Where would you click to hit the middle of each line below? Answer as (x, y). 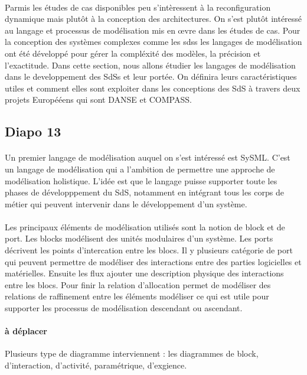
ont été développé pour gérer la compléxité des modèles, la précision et (133, 53)
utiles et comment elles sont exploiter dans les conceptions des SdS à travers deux (153, 88)
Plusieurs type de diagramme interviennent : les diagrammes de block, (132, 353)
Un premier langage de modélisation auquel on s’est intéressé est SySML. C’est (148, 157)
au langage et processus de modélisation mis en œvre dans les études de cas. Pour (153, 30)
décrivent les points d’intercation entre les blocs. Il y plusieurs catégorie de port (149, 250)
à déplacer (26, 331)
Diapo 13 (33, 131)
